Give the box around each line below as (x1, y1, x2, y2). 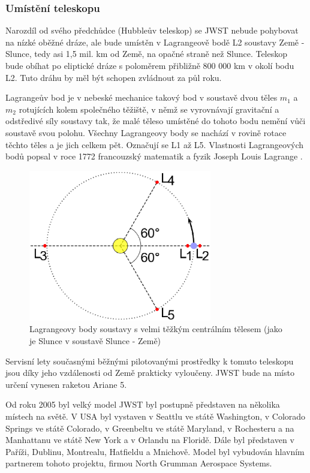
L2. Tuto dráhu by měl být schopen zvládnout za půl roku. (5, 71, 222, 83)
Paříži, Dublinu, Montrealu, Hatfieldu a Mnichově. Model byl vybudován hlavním (5, 445, 305, 457)
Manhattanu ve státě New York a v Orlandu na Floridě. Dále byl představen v (5, 433, 294, 446)
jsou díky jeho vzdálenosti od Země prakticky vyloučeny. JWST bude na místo (5, 366, 294, 379)
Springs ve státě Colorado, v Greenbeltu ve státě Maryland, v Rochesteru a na (5, 421, 294, 434)
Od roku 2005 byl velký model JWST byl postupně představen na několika (5, 398, 280, 411)
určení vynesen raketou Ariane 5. (5, 378, 127, 390)
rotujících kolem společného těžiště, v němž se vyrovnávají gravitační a (19, 103, 279, 115)
